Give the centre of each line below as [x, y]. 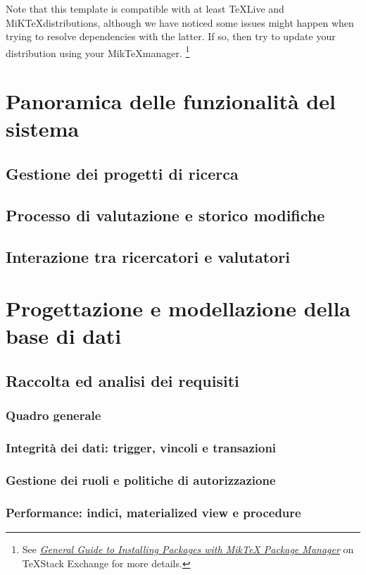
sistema [43, 129]
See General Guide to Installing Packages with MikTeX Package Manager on [188, 549]
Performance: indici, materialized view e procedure [153, 512]
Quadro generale [53, 415]
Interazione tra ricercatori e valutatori [148, 256]
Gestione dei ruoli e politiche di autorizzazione [141, 480]
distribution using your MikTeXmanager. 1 [98, 51]
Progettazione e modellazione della [178, 308]
